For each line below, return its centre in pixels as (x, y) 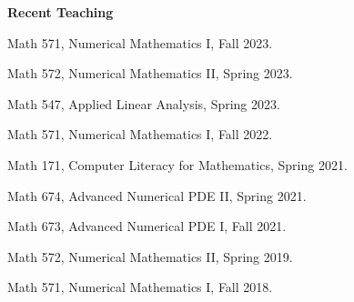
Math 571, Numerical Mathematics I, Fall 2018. (140, 287)
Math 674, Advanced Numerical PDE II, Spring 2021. (157, 195)
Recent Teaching (61, 12)
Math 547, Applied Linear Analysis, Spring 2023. (144, 103)
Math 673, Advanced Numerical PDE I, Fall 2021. (147, 226)
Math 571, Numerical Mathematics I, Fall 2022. (140, 134)
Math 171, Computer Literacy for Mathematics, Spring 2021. (177, 164)
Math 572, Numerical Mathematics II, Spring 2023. (150, 73)
